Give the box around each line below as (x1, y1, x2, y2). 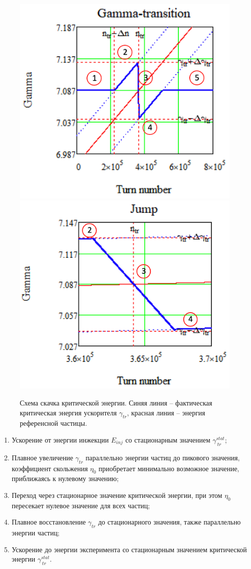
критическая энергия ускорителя (20, 407, 117, 417)
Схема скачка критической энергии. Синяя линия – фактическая (20, 397, 212, 407)
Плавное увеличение (11, 452, 73, 462)
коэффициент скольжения (11, 463, 88, 473)
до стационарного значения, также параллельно (98, 517, 241, 527)
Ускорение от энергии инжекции (11, 434, 109, 445)
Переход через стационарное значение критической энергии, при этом (11, 489, 222, 500)
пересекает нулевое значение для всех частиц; (11, 500, 150, 510)
